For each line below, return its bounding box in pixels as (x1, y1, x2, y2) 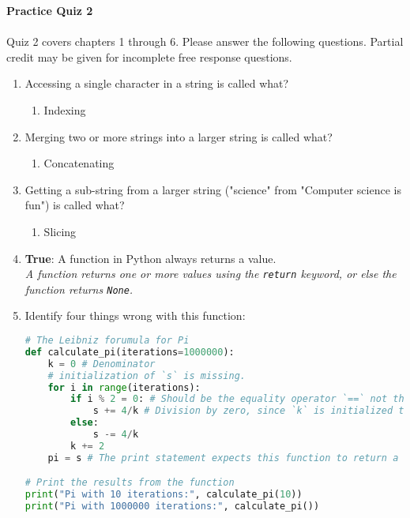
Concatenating (43, 155, 115, 171)
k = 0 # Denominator (47, 358, 156, 370)
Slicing (43, 223, 77, 239)
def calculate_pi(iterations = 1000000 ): (24, 346, 235, 358)
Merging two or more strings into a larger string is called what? (24, 128, 333, 145)
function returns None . (24, 280, 134, 297)
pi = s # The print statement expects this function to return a (47, 452, 399, 464)
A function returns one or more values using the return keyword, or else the (24, 265, 397, 282)
